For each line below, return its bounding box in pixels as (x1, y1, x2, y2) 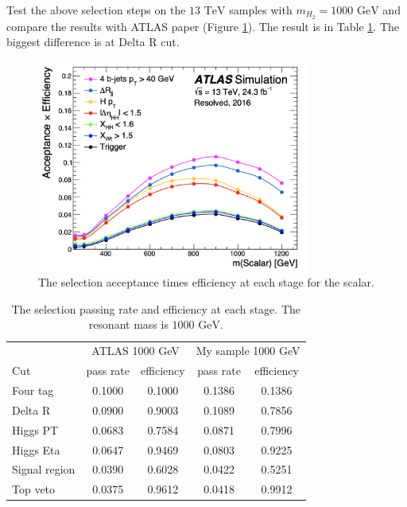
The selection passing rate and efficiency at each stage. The (11, 300, 300, 317)
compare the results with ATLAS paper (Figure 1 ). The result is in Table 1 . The (6, 18, 400, 34)
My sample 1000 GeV (196, 342, 300, 359)
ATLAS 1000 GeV (91, 342, 180, 359)
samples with (229, 2, 293, 18)
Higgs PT (12, 421, 59, 438)
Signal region (12, 461, 76, 478)
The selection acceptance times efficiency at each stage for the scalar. (38, 274, 374, 291)
